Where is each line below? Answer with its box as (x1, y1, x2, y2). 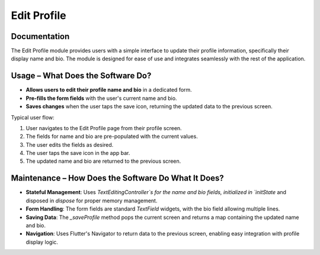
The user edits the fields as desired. (25, 141, 114, 148)
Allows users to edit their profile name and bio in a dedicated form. (25, 86, 192, 93)
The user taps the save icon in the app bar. (25, 150, 130, 157)
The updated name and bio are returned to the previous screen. (25, 157, 181, 165)
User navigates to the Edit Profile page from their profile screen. (25, 124, 182, 131)
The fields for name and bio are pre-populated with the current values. (25, 133, 198, 140)
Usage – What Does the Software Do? (11, 71, 152, 81)
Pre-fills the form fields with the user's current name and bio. (25, 95, 177, 102)
